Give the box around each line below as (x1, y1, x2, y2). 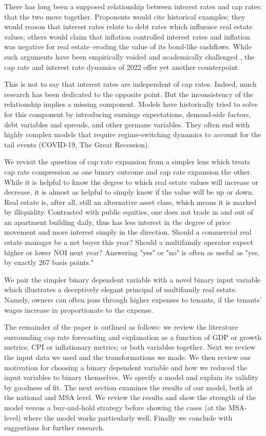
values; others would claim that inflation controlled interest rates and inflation (4, 31, 250, 42)
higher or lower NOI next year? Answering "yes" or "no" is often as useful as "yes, (4, 247, 260, 257)
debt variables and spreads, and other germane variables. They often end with (4, 119, 250, 129)
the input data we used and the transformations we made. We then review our (4, 352, 251, 362)
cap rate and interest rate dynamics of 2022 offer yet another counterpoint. (4, 61, 240, 72)
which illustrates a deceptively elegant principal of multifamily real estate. (4, 284, 237, 295)
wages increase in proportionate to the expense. (4, 304, 154, 315)
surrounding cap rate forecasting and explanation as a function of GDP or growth (4, 331, 262, 342)
